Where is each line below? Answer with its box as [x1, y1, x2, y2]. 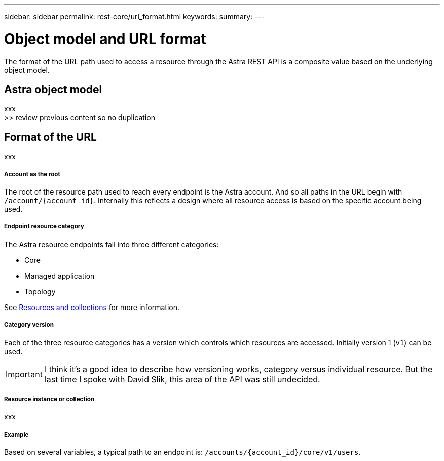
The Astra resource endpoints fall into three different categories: [4, 240, 219, 249]
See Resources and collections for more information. [4, 302, 180, 312]
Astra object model [4, 83, 102, 96]
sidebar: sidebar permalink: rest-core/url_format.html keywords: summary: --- [4, 12, 265, 21]
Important [6, 369, 43, 379]
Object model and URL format [4, 30, 206, 48]
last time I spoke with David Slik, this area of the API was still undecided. [44, 374, 320, 385]
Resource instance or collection [4, 395, 95, 403]
